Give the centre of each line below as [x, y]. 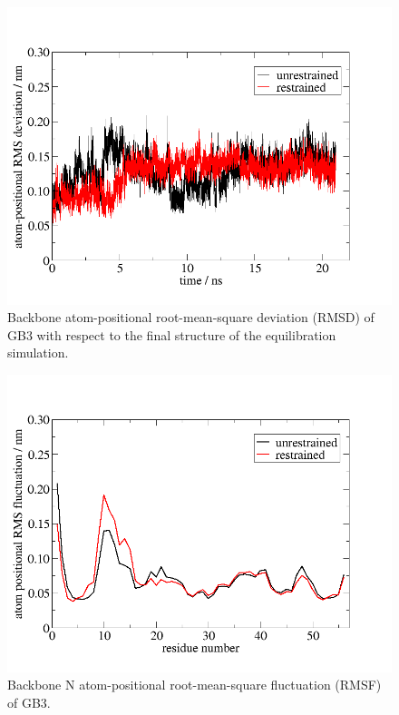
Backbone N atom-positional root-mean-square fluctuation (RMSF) [195, 685]
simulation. [38, 353]
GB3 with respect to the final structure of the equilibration [172, 334]
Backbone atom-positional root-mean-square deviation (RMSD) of [191, 317]
